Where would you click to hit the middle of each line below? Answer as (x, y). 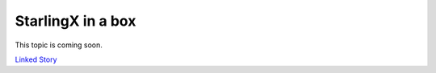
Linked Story (36, 59)
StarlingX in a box (75, 21)
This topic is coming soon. (59, 45)
